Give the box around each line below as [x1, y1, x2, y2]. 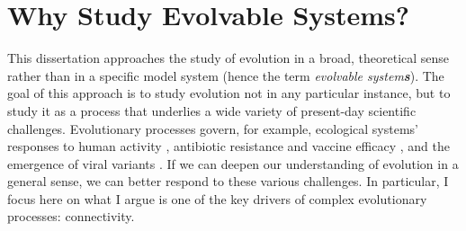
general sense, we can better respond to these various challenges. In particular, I [7, 172, 449, 191]
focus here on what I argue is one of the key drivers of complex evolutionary [7, 189, 427, 208]
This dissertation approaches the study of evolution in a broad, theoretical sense [7, 49, 450, 67]
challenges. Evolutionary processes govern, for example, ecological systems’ [7, 119, 419, 138]
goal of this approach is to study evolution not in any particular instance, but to [7, 84, 451, 102]
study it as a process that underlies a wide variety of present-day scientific [7, 101, 417, 120]
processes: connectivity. [7, 207, 135, 226]
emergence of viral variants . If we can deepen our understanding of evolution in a [7, 154, 459, 173]
